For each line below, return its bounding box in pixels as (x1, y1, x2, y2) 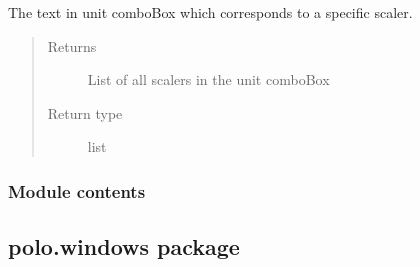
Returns (47, 35, 97, 56)
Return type (47, 102, 123, 123)
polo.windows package (8, 231, 240, 262)
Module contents (8, 178, 146, 203)
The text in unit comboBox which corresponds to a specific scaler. (8, 2, 413, 22)
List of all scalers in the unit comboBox (87, 69, 330, 90)
